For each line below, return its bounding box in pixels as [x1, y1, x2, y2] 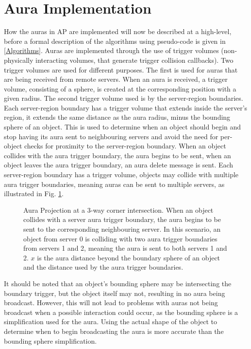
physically [4, 55, 33, 65]
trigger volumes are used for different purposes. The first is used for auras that [4, 64, 238, 74]
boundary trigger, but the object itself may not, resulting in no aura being [4, 288, 225, 298]
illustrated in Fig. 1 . [4, 188, 64, 199]
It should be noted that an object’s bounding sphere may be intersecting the [4, 278, 232, 288]
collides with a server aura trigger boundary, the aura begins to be [23, 214, 221, 224]
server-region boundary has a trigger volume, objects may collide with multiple [4, 169, 239, 180]
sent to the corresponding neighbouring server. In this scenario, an [23, 224, 221, 234]
